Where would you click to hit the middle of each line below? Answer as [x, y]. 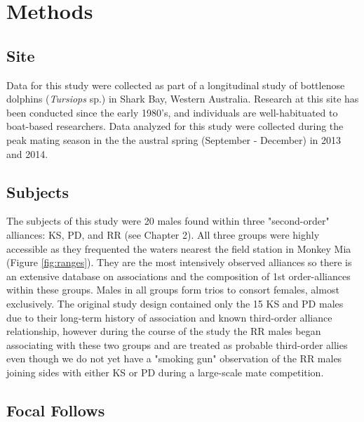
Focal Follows [56, 410]
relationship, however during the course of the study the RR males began [164, 331]
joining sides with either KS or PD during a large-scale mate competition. [165, 372]
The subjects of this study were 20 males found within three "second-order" [168, 221]
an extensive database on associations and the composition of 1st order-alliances [178, 276]
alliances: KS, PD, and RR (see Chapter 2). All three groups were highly [163, 234]
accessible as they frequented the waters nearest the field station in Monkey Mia [179, 248]
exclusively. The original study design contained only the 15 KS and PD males [175, 303]
